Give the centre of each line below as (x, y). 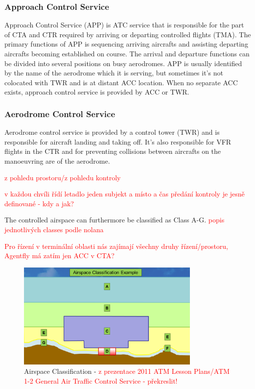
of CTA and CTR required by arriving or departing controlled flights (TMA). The (128, 34)
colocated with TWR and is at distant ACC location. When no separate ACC (121, 82)
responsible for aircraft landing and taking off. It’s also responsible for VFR (118, 141)
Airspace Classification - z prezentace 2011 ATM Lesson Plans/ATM (127, 371)
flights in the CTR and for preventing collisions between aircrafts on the (113, 151)
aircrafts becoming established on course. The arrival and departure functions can (127, 53)
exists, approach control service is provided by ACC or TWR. (97, 92)
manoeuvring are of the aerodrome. (57, 160)
